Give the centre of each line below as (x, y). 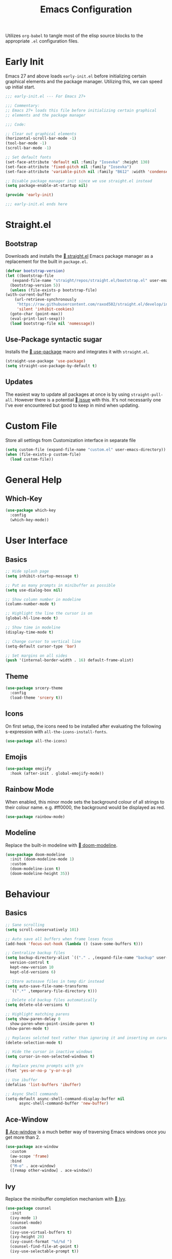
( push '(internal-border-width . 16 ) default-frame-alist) (70, 660)
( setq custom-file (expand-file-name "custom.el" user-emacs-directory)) (86, 450)
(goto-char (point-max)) (36, 314)
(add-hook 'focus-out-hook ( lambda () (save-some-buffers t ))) (74, 944)
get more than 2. (23, 1137)
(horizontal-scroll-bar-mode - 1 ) (41, 139)
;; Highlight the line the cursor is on (49, 614)
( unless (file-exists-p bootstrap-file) (53, 290)
